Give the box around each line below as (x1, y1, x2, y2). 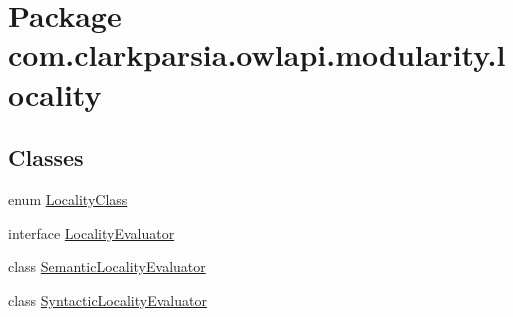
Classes (8, 142, 84, 173)
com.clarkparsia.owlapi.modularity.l (8, 34, 506, 75)
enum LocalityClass (8, 188, 128, 209)
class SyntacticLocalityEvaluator (8, 289, 207, 310)
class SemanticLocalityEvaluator (8, 256, 206, 277)
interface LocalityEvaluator (8, 222, 175, 243)
